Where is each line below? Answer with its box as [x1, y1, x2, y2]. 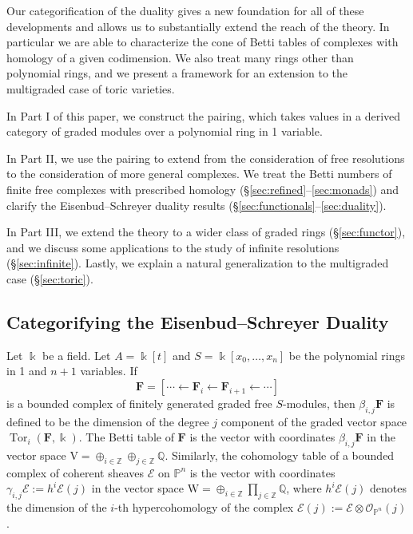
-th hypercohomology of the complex [114, 499, 294, 516]
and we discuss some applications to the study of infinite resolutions [6, 239, 340, 255]
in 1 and [6, 362, 47, 379]
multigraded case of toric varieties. [6, 80, 175, 97]
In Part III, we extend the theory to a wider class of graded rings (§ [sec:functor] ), [6, 223, 406, 240]
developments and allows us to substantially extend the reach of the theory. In [6, 18, 390, 34]
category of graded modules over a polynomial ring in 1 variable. [6, 123, 323, 140]
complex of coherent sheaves [6, 464, 145, 481]
